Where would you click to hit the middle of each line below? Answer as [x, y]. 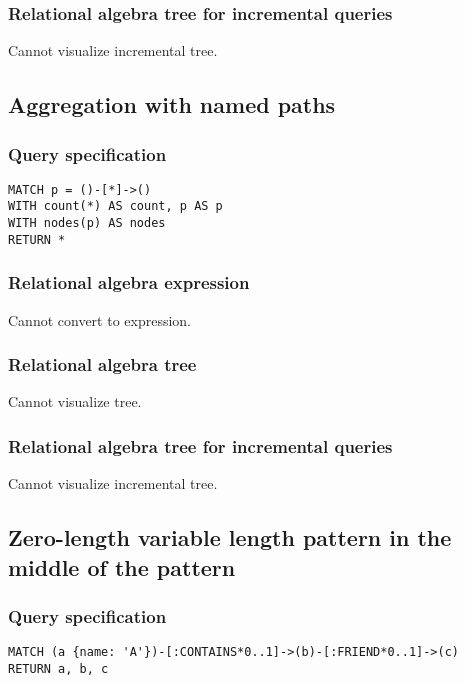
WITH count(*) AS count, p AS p [115, 206]
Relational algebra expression [129, 282]
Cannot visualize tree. [75, 401]
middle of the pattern [122, 566]
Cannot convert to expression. [100, 319]
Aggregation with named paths [172, 104]
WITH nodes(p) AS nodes [87, 223]
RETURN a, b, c [58, 668]
